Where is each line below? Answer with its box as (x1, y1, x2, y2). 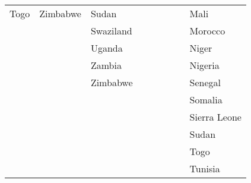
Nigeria (189, 58, 220, 72)
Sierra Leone (189, 110, 242, 124)
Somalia (189, 93, 223, 106)
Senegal (189, 75, 221, 89)
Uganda (90, 41, 123, 55)
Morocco (189, 24, 225, 37)
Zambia (90, 58, 122, 72)
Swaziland (90, 24, 132, 37)
